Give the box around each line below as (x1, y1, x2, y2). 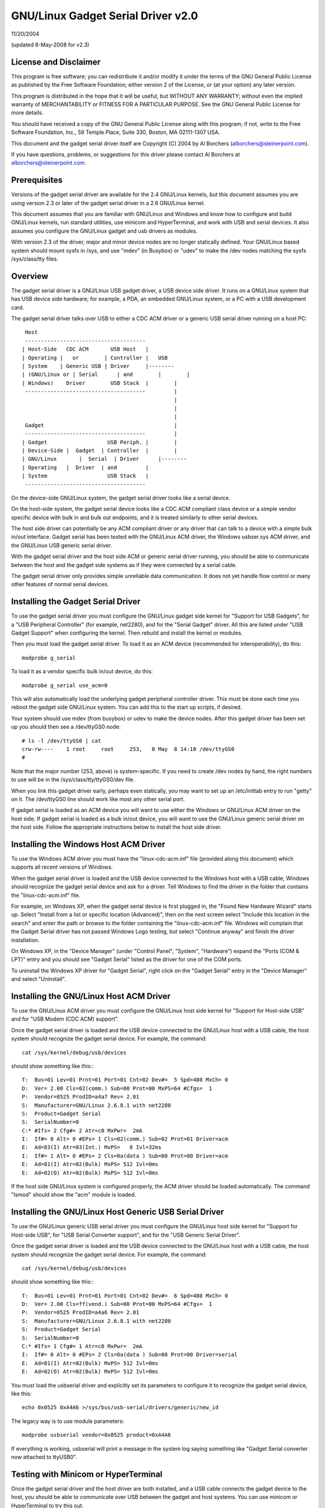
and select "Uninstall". (11, 975, 66, 983)
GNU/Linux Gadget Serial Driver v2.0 (11, 9, 199, 22)
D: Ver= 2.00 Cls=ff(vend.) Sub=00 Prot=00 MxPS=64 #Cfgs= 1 (22, 1300, 212, 1308)
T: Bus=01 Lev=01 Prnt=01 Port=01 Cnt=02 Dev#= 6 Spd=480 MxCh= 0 (22, 1292, 228, 1299)
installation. (11, 936, 40, 943)
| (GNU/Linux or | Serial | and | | (22, 371, 190, 378)
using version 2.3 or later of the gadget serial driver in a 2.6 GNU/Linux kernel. (11, 199, 205, 206)
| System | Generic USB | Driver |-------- (22, 363, 175, 370)
